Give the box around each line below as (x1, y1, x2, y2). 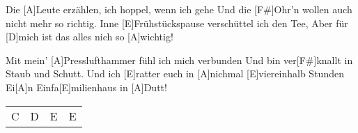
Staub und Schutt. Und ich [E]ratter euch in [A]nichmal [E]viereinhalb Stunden (6, 66, 344, 81)
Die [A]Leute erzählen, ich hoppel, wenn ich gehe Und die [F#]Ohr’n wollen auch (6, 2, 352, 16)
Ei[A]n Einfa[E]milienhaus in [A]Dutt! (6, 79, 167, 94)
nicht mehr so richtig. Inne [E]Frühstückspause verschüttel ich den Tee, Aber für (6, 15, 348, 30)
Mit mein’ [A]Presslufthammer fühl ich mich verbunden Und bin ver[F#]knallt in (6, 52, 353, 67)
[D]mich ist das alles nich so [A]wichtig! (6, 29, 173, 44)
